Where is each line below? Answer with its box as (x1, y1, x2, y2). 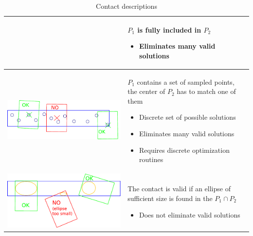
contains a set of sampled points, (137, 76, 235, 87)
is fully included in (137, 24, 201, 35)
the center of (127, 86, 165, 96)
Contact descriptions (96, 1, 157, 11)
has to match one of (177, 86, 236, 96)
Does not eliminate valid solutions (139, 209, 240, 219)
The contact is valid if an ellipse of (127, 183, 231, 194)
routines (139, 154, 163, 164)
